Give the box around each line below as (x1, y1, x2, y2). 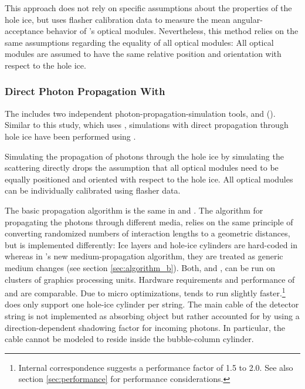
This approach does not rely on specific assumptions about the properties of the (5, 2, 292, 13)
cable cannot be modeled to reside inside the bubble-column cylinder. (5, 333, 254, 345)
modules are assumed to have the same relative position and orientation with (5, 48, 282, 60)
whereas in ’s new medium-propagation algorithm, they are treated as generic (5, 250, 283, 262)
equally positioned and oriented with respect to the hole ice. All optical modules (5, 172, 293, 185)
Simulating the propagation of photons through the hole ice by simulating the (5, 150, 284, 162)
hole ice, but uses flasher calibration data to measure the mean (5, 13, 231, 25)
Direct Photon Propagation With (5, 84, 165, 99)
